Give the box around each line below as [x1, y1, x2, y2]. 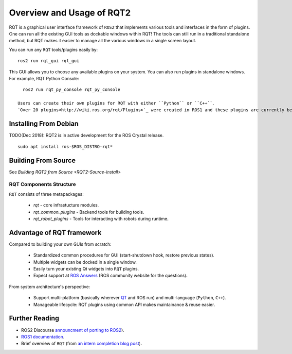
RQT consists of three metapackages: [9, 191, 84, 197]
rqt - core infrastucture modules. [33, 202, 99, 208]
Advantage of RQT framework [9, 228, 102, 236]
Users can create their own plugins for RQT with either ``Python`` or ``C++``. [18, 101, 216, 106]
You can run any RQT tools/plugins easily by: [9, 47, 98, 52]
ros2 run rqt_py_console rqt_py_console [22, 87, 121, 92]
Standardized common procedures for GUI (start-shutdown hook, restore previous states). [33, 253, 215, 258]
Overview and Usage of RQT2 [9, 7, 131, 18]
